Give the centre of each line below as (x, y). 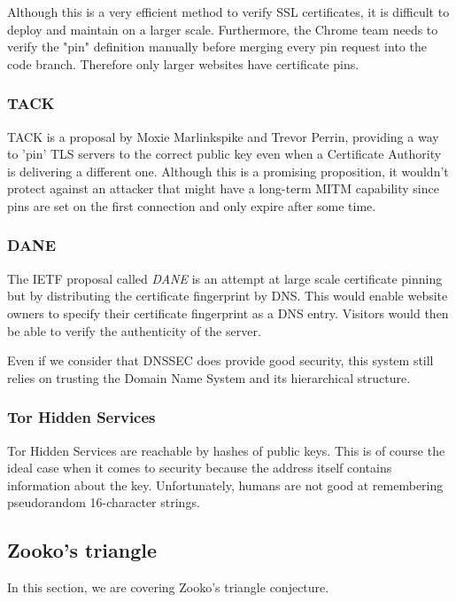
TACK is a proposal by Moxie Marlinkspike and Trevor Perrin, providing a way (223, 136)
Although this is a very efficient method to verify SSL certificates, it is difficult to (228, 12)
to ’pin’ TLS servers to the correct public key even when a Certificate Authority (224, 154)
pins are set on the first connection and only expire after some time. (192, 205)
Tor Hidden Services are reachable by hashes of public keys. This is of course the (226, 450)
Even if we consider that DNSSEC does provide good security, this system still (220, 360)
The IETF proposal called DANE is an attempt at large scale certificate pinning (225, 278)
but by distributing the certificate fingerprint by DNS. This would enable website (228, 296)
